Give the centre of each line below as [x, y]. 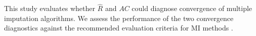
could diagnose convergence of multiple [192, 8]
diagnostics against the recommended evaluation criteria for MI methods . [119, 28]
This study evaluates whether [50, 8]
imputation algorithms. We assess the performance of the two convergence [119, 18]
